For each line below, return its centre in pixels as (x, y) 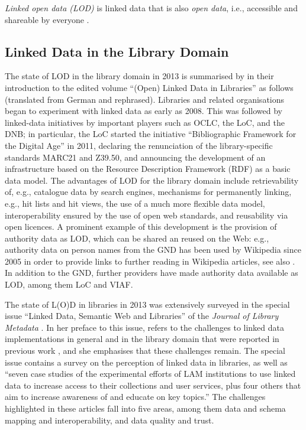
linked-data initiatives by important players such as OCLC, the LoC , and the (145, 122)
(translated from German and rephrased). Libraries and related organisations (145, 99)
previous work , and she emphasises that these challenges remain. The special (145, 351)
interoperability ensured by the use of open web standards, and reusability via (146, 215)
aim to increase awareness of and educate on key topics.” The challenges (135, 397)
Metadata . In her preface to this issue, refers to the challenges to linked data (145, 327)
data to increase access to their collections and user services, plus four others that (153, 385)
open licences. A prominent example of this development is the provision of (141, 227)
